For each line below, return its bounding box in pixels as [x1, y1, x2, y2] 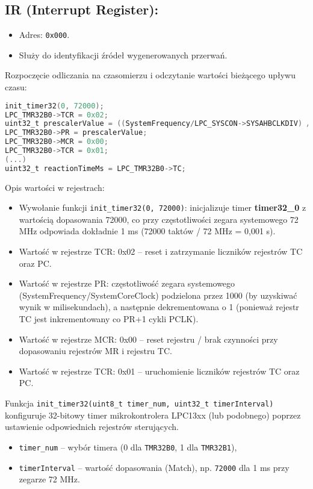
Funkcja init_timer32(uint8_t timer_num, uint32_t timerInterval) [5, 397, 274, 410]
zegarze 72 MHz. [19, 473, 80, 485]
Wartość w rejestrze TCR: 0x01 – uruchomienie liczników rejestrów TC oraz [19, 364, 300, 377]
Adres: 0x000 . [19, 28, 70, 41]
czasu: [5, 81, 27, 93]
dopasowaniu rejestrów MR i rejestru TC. [19, 344, 172, 357]
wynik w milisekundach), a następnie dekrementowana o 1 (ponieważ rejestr [19, 301, 299, 313]
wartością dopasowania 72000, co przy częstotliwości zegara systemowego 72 [19, 213, 299, 225]
